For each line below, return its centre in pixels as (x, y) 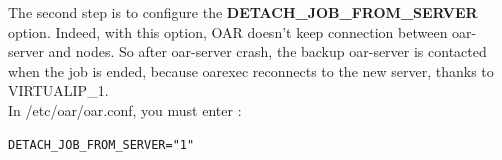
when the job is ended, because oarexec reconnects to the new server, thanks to (251, 70)
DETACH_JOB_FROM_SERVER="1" (101, 144)
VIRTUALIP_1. (58, 90)
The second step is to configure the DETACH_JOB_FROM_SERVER (243, 12)
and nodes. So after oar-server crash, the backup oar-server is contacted (267, 51)
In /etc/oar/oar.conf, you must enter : (125, 109)
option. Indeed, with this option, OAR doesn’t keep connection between (228, 31)
